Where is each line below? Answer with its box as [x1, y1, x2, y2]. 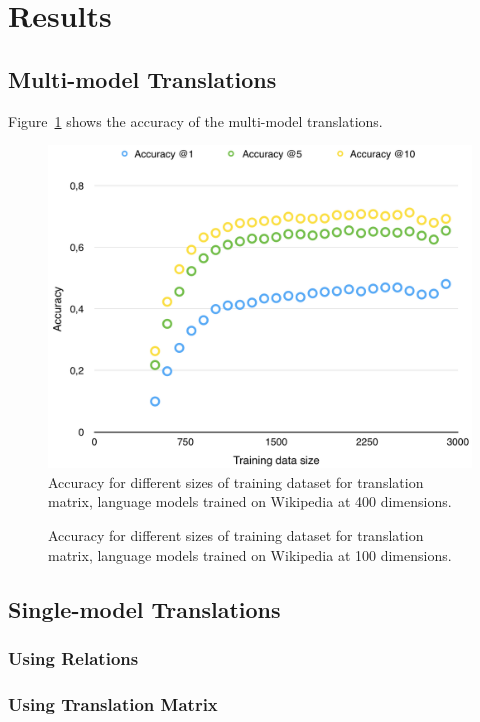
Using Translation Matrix [8, 691, 218, 716]
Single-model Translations [8, 593, 281, 624]
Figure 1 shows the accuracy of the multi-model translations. [8, 110, 383, 131]
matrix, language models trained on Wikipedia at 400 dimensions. [48, 491, 452, 512]
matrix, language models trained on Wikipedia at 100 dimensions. [48, 544, 452, 565]
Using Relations [8, 645, 139, 670]
